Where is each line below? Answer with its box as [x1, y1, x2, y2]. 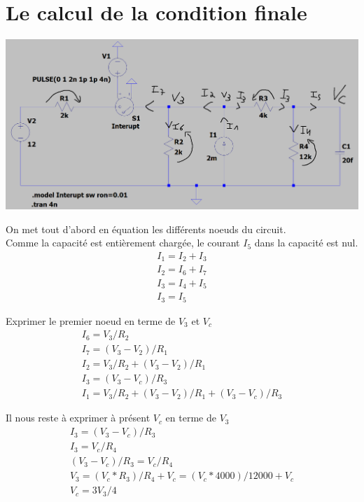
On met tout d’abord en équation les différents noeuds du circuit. [6, 221, 286, 236]
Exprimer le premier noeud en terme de [6, 313, 176, 328]
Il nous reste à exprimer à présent [6, 410, 150, 425]
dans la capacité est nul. [254, 235, 358, 250]
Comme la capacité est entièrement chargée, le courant [6, 235, 240, 250]
